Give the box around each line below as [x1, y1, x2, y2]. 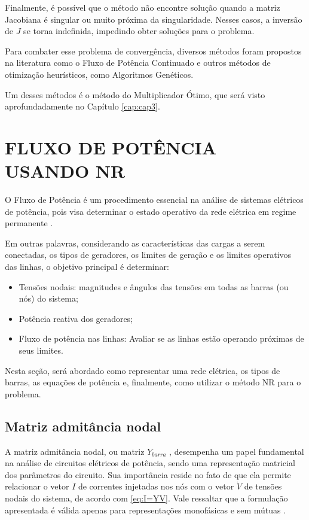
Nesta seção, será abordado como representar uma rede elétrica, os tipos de [5, 364, 280, 376]
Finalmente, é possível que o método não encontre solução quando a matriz [5, 1, 280, 13]
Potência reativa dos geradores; [19, 312, 133, 324]
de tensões [244, 480, 282, 492]
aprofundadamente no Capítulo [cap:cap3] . [5, 100, 160, 112]
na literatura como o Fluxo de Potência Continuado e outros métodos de [5, 56, 271, 69]
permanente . [5, 217, 53, 229]
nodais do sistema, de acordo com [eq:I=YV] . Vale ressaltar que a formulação [5, 491, 288, 504]
